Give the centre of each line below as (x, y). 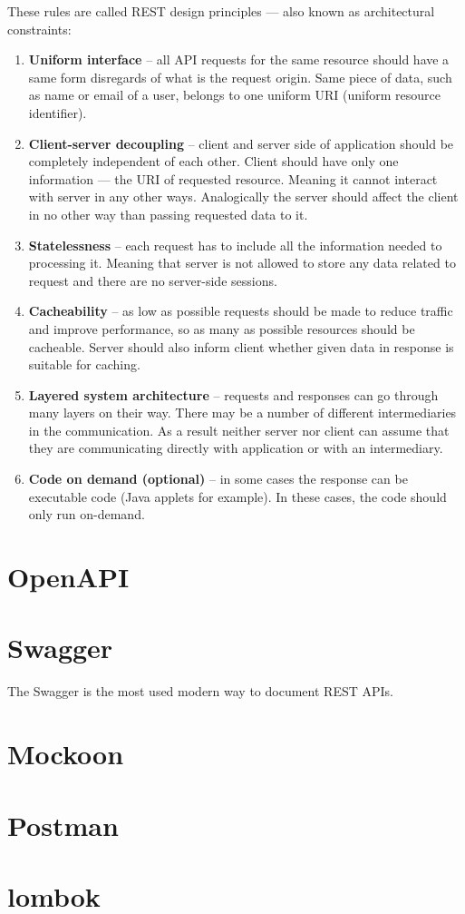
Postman (63, 825)
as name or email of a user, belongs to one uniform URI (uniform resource (234, 95)
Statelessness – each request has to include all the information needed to (235, 245)
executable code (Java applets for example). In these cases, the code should (237, 496)
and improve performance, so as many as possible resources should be (222, 328)
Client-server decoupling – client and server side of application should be (241, 143)
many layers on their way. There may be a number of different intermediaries (242, 413)
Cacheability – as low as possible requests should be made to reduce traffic (241, 311)
